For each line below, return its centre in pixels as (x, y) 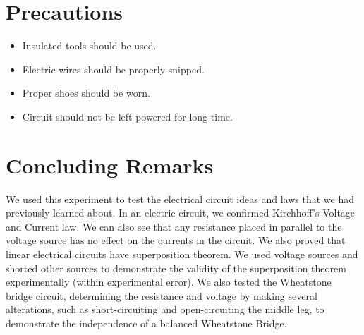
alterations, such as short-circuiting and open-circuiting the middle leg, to (165, 309)
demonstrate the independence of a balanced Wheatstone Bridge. (146, 323)
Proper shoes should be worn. (86, 93)
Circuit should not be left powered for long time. (127, 116)
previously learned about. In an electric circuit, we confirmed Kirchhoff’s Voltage (181, 213)
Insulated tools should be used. (89, 45)
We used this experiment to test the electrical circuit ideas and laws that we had (180, 199)
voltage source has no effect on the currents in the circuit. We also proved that (176, 240)
